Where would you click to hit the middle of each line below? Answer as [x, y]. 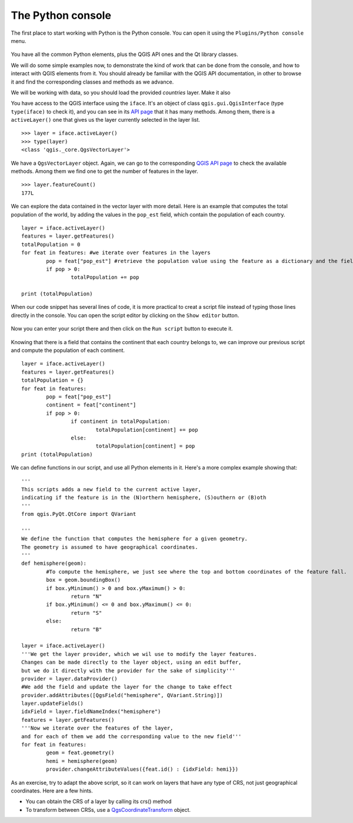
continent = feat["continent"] [91, 405]
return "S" [86, 613]
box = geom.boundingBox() [83, 580]
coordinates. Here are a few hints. [52, 791]
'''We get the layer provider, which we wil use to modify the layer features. [139, 654]
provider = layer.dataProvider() [69, 679]
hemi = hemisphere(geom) [82, 761]
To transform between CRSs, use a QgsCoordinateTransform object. [108, 809]
